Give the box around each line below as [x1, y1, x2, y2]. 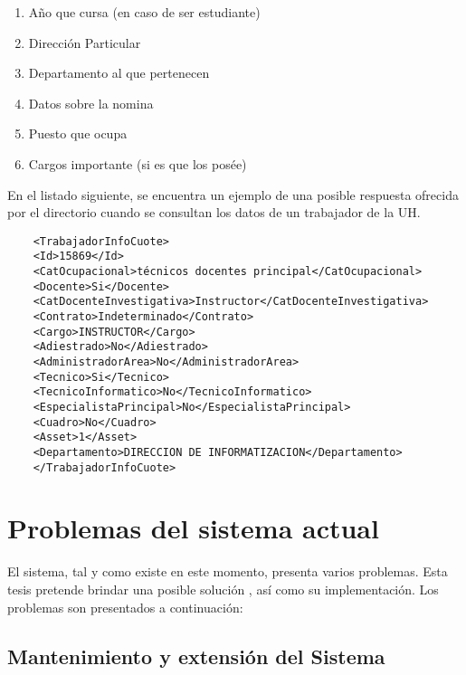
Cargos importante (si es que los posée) [28, 154, 247, 173]
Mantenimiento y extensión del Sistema [7, 642, 385, 670]
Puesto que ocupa [28, 124, 128, 143]
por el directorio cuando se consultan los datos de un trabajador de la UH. [7, 203, 421, 222]
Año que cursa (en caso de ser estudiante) [28, 3, 261, 21]
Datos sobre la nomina [28, 93, 154, 112]
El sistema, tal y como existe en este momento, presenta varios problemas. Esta [7, 562, 448, 581]
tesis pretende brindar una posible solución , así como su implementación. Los [7, 579, 439, 598]
